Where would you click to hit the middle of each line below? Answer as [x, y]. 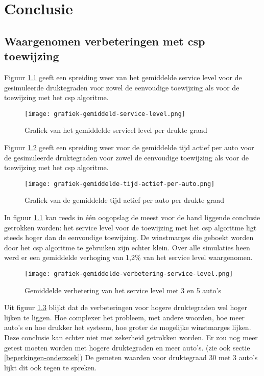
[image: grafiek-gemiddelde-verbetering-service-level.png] [129, 274]
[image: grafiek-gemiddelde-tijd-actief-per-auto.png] [120, 184]
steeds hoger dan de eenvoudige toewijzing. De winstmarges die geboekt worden [129, 237]
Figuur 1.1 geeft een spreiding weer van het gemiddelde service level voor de [123, 77]
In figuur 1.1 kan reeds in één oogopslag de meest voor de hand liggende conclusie [132, 217]
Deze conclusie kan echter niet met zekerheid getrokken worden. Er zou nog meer [131, 337]
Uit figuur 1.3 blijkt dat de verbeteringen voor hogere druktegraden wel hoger [126, 307]
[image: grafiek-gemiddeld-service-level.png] [105, 114]
